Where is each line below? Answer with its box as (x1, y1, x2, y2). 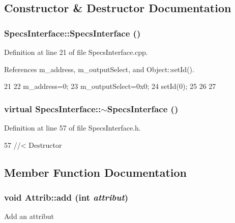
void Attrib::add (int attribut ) (4, 190, 129, 203)
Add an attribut (4, 211, 54, 221)
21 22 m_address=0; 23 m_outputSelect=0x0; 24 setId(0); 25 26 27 (4, 81, 216, 91)
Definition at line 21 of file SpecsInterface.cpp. (4, 47, 148, 57)
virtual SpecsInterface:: (4, 102, 101, 115)
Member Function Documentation (4, 164, 187, 180)
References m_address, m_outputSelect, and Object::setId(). (4, 63, 194, 74)
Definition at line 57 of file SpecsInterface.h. (4, 122, 141, 133)
